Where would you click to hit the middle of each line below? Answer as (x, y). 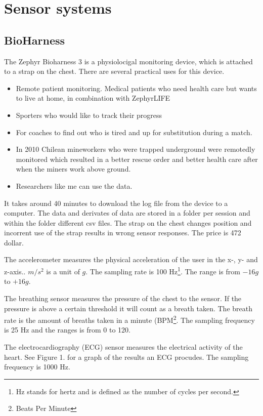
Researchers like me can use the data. (74, 185)
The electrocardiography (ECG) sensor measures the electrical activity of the (123, 346)
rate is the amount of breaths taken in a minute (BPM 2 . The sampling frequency (129, 319)
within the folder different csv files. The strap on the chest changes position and (128, 222)
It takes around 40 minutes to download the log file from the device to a (116, 203)
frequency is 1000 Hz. (37, 367)
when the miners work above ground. (73, 169)
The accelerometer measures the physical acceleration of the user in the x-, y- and (131, 259)
